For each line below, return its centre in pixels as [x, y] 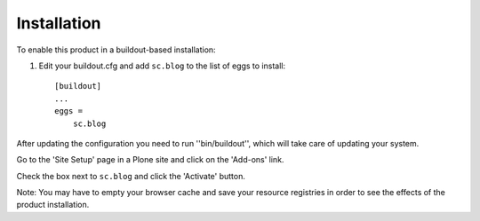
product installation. [53, 205]
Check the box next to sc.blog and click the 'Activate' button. [131, 176]
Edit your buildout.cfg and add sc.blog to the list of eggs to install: [162, 66]
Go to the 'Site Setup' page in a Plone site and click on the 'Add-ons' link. [150, 160]
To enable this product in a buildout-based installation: [116, 50]
